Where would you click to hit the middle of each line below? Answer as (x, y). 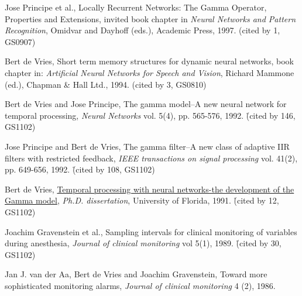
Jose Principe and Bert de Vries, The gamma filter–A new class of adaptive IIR (147, 146)
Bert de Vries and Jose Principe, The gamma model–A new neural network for (146, 104)
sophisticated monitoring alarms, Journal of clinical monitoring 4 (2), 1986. (140, 285)
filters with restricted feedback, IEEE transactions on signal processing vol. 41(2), (151, 158)
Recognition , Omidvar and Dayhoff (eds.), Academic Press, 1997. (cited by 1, (143, 30)
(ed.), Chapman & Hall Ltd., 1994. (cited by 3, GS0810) (106, 84)
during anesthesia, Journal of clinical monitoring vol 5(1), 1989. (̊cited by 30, (143, 243)
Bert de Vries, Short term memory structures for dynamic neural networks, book (150, 61)
